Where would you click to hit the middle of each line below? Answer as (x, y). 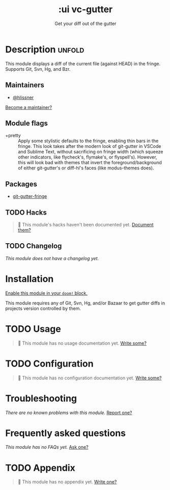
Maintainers (25, 85)
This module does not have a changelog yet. (52, 258)
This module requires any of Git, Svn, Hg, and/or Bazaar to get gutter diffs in (85, 303)
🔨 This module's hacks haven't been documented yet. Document (86, 224)
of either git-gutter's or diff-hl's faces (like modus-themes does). (86, 168)
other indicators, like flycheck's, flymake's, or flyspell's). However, (88, 157)
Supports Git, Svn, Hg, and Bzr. (38, 69)
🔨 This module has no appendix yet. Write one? (67, 482)
